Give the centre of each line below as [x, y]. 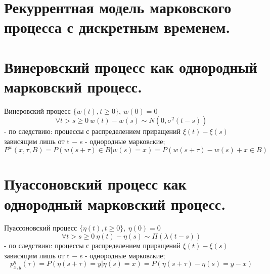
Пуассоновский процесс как [95, 184]
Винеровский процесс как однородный [131, 66]
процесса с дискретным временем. [117, 27]
